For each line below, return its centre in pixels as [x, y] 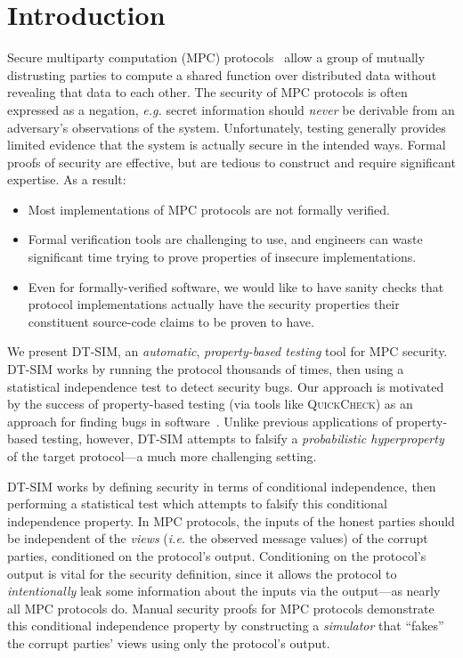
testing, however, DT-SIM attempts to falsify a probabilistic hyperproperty [243, 439]
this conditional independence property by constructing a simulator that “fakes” [226, 626]
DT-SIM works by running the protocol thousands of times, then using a [206, 369]
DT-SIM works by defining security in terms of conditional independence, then [222, 486]
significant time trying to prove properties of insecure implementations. [222, 257]
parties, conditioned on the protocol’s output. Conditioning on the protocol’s [217, 555]
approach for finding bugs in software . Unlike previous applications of [200, 421]
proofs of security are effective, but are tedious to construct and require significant [231, 162]
